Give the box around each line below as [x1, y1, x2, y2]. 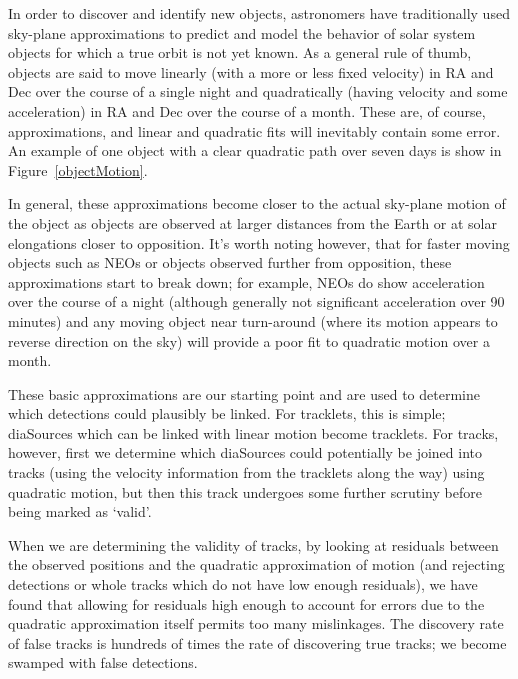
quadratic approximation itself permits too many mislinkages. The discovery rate [8, 613, 504, 634]
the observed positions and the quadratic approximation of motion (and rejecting [8, 554, 505, 575]
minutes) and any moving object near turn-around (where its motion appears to [8, 310, 498, 331]
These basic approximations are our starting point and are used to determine [8, 383, 480, 404]
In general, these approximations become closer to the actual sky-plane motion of [8, 193, 506, 214]
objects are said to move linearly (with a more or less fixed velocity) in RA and [8, 61, 494, 82]
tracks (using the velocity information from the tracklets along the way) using [8, 462, 485, 483]
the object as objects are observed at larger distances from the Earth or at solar [8, 212, 497, 233]
